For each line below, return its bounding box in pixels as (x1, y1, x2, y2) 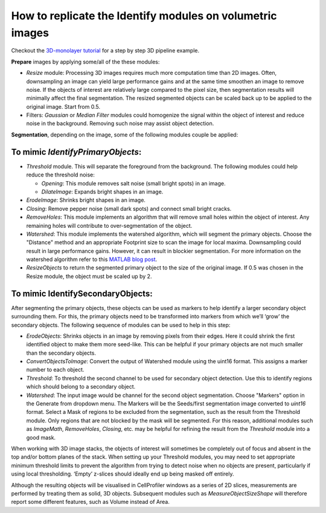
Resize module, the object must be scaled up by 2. (26, 273, 152, 280)
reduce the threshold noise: (26, 171, 95, 178)
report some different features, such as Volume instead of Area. (11, 498, 170, 506)
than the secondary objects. (26, 349, 97, 357)
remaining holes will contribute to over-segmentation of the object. (26, 222, 193, 229)
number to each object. (26, 366, 85, 373)
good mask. (26, 434, 56, 441)
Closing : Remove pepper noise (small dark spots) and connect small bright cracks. (26, 205, 232, 212)
